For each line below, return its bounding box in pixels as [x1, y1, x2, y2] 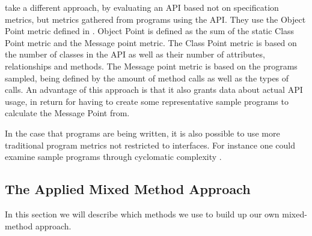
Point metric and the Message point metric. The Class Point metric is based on [5, 36, 297, 49]
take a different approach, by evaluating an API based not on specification [5, 1, 279, 13]
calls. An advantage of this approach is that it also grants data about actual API [5, 83, 303, 96]
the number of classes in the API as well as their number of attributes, [5, 48, 265, 60]
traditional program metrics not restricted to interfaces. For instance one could [5, 138, 296, 151]
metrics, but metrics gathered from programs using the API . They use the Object [5, 13, 306, 25]
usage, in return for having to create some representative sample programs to [5, 95, 289, 107]
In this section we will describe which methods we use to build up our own [5, 207, 280, 220]
